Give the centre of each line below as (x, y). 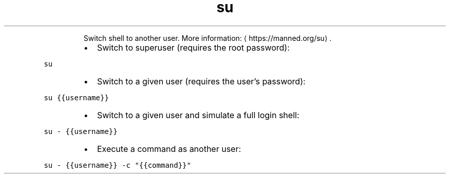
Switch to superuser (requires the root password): (193, 47)
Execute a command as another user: (169, 149)
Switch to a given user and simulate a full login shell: (198, 115)
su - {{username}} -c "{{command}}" (117, 165)
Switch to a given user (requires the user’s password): (201, 81)
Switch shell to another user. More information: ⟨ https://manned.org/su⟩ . (208, 38)
